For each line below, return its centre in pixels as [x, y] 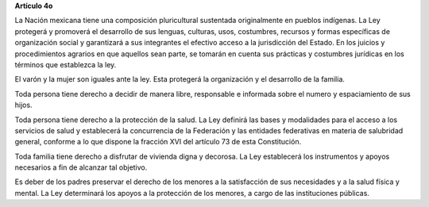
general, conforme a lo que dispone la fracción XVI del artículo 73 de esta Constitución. [158, 142]
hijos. [23, 105]
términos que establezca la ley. [66, 64]
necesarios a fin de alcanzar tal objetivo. [81, 167]
